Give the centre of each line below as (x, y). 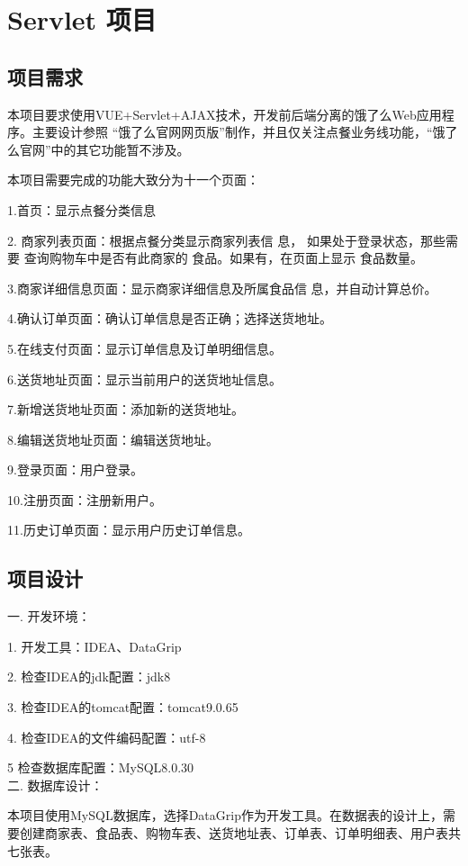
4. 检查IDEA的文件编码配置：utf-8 (107, 737)
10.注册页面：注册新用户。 (85, 499)
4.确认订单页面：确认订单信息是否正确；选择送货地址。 (170, 318)
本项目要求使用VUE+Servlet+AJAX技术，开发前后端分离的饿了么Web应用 (225, 114)
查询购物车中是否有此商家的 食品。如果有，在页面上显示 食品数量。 (223, 258)
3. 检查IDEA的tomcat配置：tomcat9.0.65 (123, 707)
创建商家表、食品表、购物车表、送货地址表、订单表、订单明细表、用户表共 (240, 833)
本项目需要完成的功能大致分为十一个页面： (133, 180)
